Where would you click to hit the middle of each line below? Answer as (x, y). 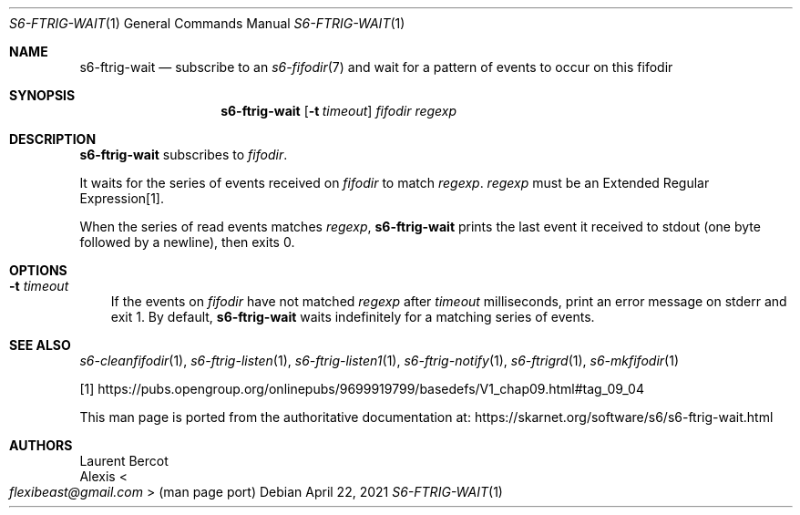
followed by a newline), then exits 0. (187, 242)
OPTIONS (38, 270)
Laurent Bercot (124, 461)
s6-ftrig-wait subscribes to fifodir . (184, 154)
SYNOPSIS (42, 95)
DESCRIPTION (53, 139)
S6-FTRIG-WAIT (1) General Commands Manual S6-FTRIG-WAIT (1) (207, 23)
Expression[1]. (122, 198)
